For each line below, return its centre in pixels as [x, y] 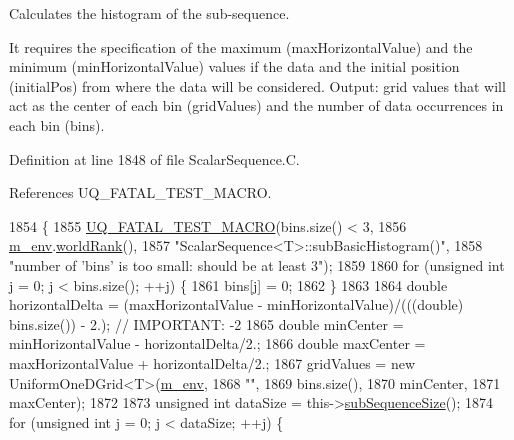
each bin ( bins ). [57, 124]
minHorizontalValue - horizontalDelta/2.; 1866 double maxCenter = [217, 343]
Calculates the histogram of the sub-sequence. [149, 13]
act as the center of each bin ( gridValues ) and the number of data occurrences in [256, 105]
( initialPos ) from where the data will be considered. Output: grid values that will [257, 85]
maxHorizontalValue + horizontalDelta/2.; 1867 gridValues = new [212, 362]
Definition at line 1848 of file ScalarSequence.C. [154, 158]
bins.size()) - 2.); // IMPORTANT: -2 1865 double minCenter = [206, 323]
